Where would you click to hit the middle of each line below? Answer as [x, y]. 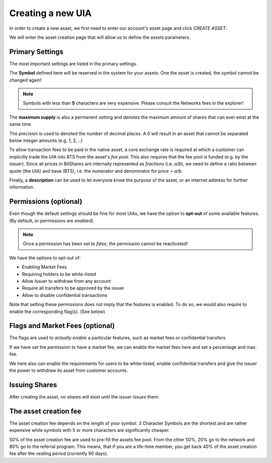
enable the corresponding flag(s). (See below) [57, 312]
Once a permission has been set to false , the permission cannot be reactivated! [105, 244]
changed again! [25, 80]
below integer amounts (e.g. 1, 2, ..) [46, 140]
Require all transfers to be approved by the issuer [73, 288]
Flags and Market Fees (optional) [62, 326]
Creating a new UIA [50, 13]
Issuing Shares [33, 385]
